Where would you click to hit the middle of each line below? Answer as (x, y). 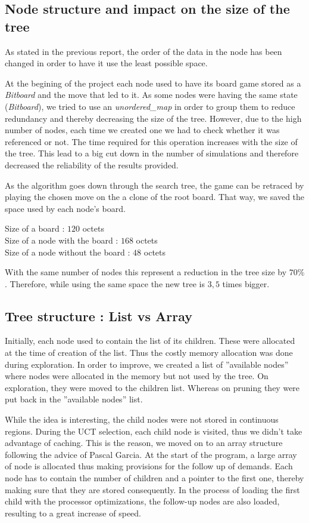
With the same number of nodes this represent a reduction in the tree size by (146, 272)
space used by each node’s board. (65, 208)
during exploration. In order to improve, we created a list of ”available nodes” (147, 364)
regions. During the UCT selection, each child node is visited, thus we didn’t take (154, 431)
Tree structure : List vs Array (99, 316)
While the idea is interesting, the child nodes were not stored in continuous (142, 419)
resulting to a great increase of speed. (73, 513)
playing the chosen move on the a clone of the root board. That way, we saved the (155, 197)
